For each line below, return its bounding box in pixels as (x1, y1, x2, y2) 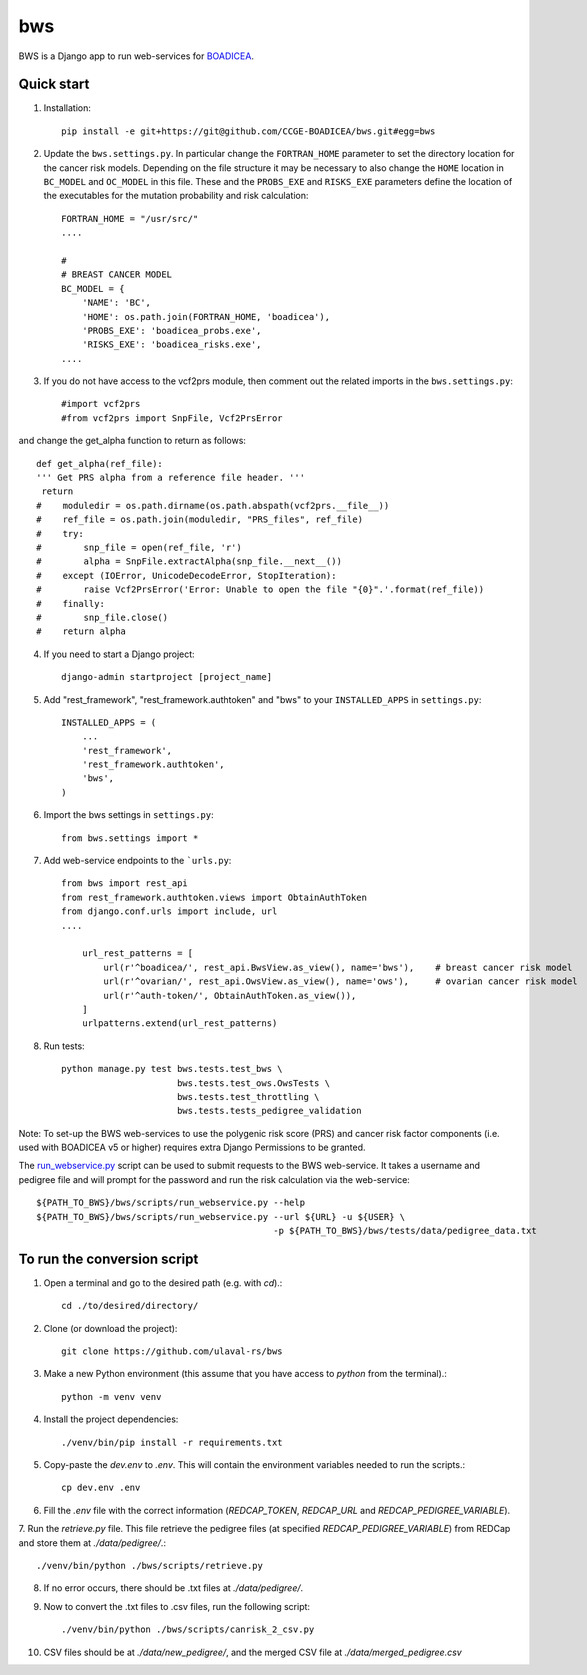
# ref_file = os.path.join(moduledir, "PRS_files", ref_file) (36, 514, 364, 525)
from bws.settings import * (61, 832, 199, 844)
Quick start (18, 76, 90, 93)
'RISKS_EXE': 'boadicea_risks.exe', (81, 339, 262, 350)
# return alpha (36, 626, 127, 637)
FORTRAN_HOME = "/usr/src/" (61, 213, 199, 224)
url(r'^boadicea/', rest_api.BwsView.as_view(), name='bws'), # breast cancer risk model (103, 961, 573, 973)
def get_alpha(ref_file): (36, 458, 164, 469)
